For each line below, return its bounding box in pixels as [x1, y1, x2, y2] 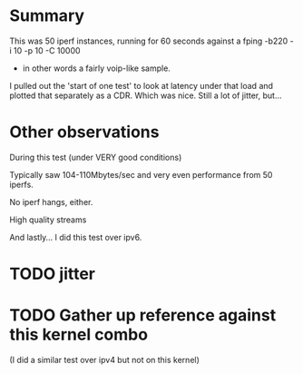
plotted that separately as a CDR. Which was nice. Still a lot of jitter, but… [9, 90, 282, 101]
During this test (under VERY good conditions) [9, 152, 182, 162]
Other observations [9, 122, 160, 143]
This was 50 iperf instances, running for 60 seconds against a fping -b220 [9, 35, 288, 46]
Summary [9, 5, 84, 26]
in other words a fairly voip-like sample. [22, 63, 171, 74]
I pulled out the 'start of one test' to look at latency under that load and [9, 80, 274, 91]
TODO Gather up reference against [9, 305, 277, 326]
